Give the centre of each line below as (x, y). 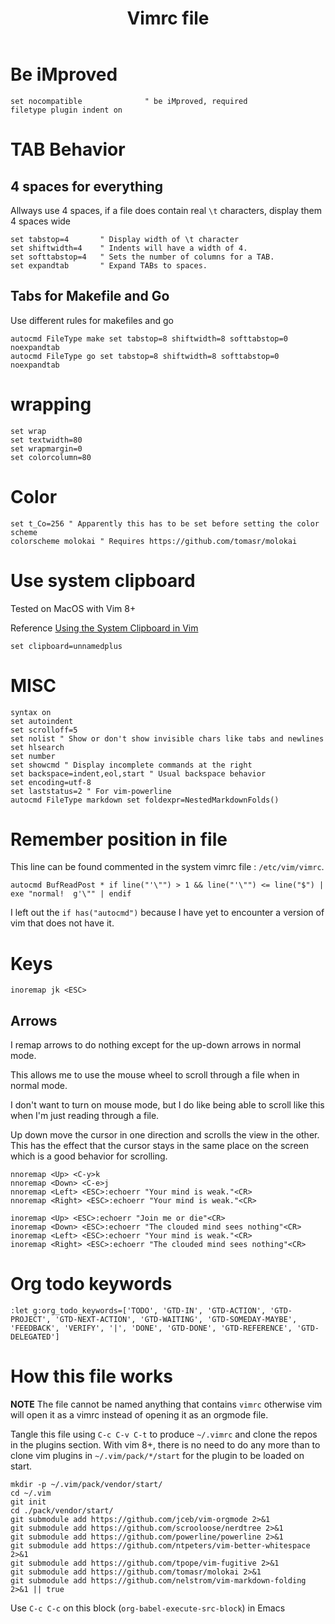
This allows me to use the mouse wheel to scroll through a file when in (155, 1075)
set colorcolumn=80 (51, 457)
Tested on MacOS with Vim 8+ (73, 608)
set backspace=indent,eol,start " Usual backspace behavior (138, 773)
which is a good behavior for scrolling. (89, 1156)
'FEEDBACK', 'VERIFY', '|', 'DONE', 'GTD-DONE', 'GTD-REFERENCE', (151, 1328)
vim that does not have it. (62, 923)
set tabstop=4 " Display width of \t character (125, 239)
